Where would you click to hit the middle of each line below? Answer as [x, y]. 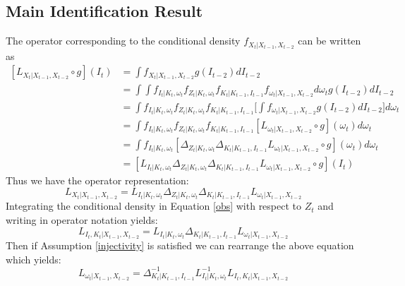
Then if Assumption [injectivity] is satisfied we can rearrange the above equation [180, 245]
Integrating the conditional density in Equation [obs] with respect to [154, 206]
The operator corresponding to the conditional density [123, 41]
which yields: [34, 259]
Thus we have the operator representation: [97, 180]
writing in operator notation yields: [82, 219]
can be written [330, 41]
